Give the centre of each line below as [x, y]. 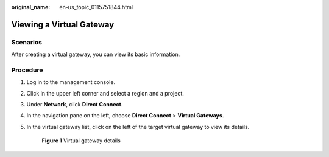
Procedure [27, 70]
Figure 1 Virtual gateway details [81, 141]
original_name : [31, 7]
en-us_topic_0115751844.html [96, 7]
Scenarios [27, 42]
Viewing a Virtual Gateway [63, 24]
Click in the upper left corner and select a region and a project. [105, 93]
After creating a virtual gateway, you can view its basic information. [96, 54]
